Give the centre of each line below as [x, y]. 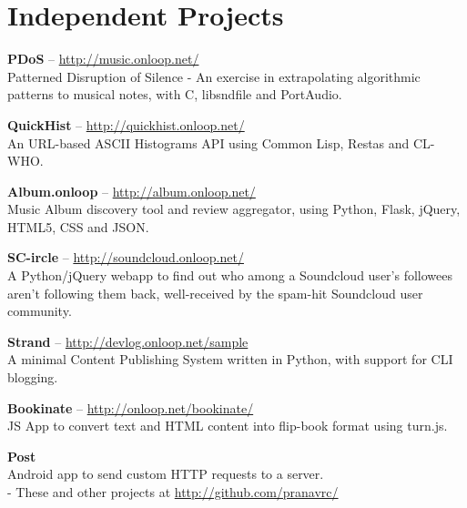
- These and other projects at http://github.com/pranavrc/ [173, 492]
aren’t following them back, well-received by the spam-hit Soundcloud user [215, 293]
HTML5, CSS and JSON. [78, 226]
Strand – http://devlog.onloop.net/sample [128, 341]
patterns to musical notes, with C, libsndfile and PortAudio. [175, 94]
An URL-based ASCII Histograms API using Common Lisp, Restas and [208, 142]
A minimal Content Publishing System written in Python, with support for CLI [230, 359]
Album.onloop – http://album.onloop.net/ [132, 191]
